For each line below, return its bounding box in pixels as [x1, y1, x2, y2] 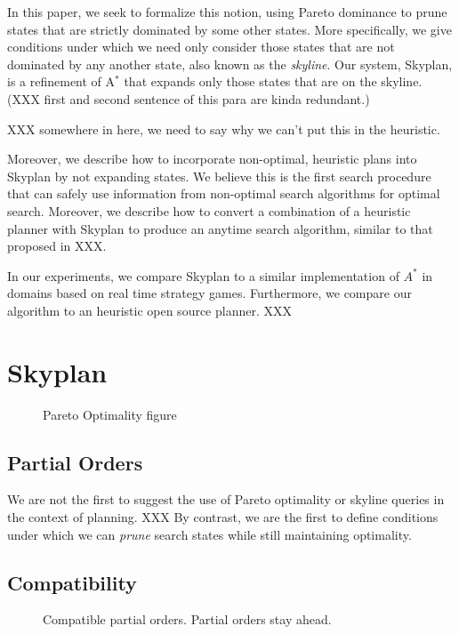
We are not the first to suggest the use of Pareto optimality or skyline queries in [7, 490, 445, 509]
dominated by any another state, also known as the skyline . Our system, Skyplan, [7, 54, 453, 73]
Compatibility [7, 568, 137, 596]
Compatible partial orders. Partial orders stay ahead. [43, 610, 332, 629]
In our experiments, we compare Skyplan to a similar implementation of [7, 266, 399, 285]
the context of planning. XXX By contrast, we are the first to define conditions [7, 508, 439, 526]
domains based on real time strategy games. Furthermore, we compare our [7, 284, 412, 302]
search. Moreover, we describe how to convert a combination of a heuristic [7, 201, 411, 220]
